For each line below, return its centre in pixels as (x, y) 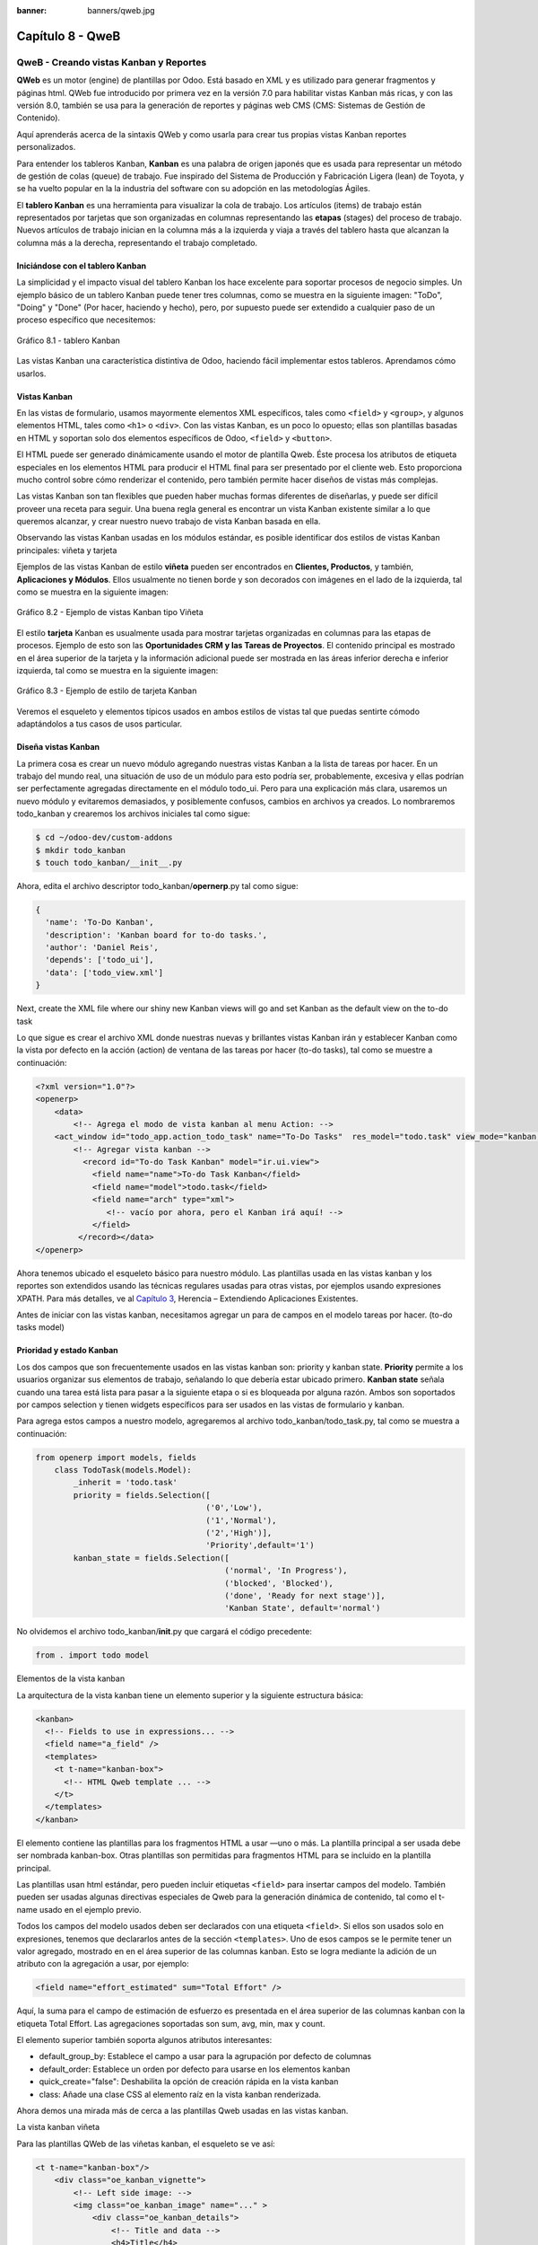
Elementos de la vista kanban (71, 1678)
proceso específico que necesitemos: (86, 320)
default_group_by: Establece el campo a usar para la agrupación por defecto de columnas (205, 2056)
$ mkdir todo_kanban (80, 850)
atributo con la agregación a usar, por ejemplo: (103, 1964)
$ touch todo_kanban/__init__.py (109, 863)
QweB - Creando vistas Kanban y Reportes (112, 62)
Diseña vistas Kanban (58, 747)
